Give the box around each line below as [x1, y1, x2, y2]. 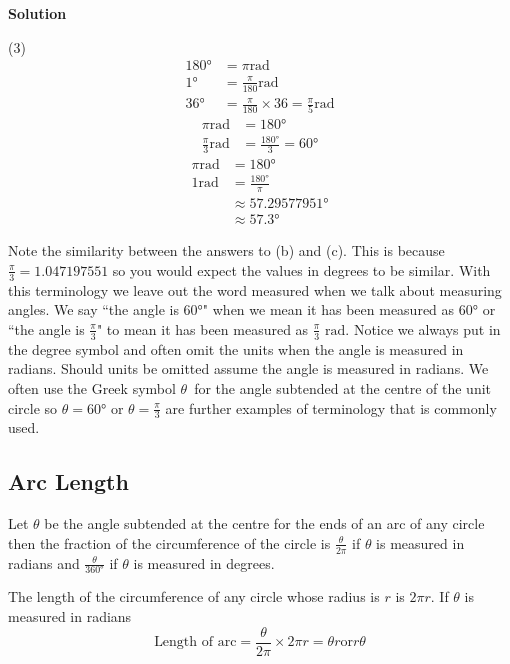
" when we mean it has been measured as [202, 299, 455, 320]
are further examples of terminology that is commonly [165, 397, 497, 418]
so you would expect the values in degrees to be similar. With [112, 259, 491, 280]
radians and [8, 552, 80, 573]
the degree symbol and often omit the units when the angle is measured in [8, 338, 464, 359]
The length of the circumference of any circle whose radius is [8, 586, 380, 607]
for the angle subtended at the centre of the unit [194, 377, 492, 398]
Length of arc [154, 635, 237, 650]
